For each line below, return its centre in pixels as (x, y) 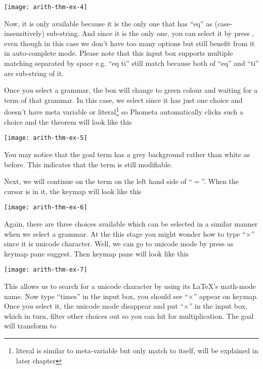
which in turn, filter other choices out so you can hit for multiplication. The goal (129, 316)
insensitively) (24, 33)
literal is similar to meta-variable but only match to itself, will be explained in (137, 350)
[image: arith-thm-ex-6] (46, 208)
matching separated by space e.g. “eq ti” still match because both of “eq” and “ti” (131, 63)
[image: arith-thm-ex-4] (46, 7)
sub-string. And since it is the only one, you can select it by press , (150, 33)
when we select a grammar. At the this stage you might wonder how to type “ (125, 233)
